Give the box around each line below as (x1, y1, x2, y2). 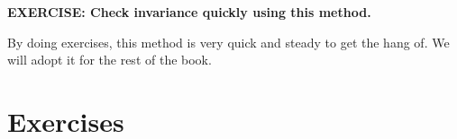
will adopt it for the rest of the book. (7, 50, 212, 69)
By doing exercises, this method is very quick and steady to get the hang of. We (7, 32, 450, 51)
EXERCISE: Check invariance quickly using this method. (7, 3, 371, 21)
